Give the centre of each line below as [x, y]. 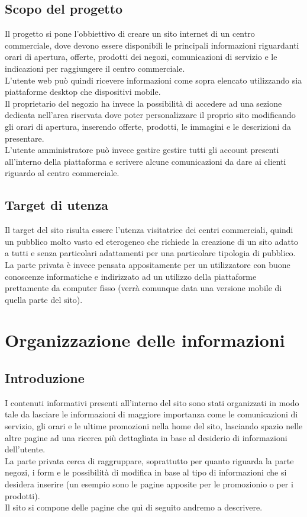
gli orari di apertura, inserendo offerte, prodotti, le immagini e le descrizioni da [148, 126]
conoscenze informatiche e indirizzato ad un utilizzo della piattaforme [131, 276]
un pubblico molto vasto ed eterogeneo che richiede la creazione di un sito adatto [152, 241]
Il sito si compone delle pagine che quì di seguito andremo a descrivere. [134, 507]
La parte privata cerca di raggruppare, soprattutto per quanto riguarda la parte [149, 460]
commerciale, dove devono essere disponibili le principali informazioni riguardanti [152, 45]
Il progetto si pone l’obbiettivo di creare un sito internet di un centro [130, 33]
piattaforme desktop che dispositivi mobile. [83, 92]
